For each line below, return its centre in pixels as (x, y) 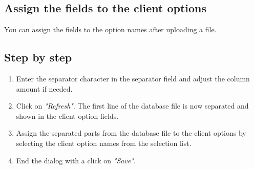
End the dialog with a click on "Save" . (76, 160)
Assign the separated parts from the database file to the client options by (131, 133)
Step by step (38, 57)
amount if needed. (44, 88)
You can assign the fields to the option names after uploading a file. (110, 29)
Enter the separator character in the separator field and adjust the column (133, 78)
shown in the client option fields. (67, 115)
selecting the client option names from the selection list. (104, 143)
